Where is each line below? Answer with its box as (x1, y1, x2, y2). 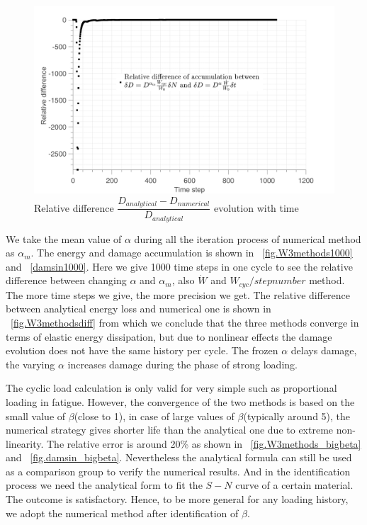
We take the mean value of (6, 231, 122, 246)
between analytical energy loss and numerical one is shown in (6, 301, 271, 316)
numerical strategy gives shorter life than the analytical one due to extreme (6, 422, 334, 437)
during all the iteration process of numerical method (134, 231, 361, 246)
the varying (6, 356, 55, 371)
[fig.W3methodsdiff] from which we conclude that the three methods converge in (11, 315, 359, 329)
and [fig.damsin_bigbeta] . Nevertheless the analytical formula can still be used (6, 450, 352, 465)
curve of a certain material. (235, 478, 354, 492)
